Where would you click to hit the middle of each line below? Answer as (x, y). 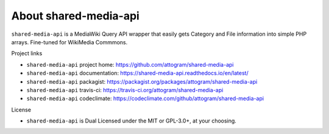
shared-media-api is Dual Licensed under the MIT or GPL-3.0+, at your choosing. (132, 121)
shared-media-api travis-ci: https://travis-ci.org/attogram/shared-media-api (125, 90)
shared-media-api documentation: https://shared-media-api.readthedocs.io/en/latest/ (138, 73)
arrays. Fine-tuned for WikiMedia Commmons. (69, 42)
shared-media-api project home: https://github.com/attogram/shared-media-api (130, 64)
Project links (27, 53)
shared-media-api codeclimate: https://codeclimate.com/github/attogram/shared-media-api (145, 99)
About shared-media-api (75, 16)
